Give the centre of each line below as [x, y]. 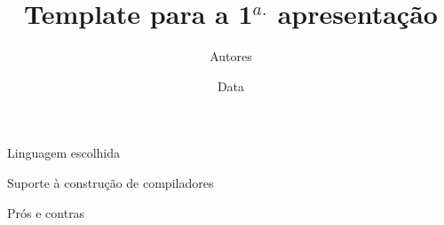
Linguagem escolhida [64, 153]
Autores [231, 56]
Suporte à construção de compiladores [111, 182]
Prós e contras [46, 212]
